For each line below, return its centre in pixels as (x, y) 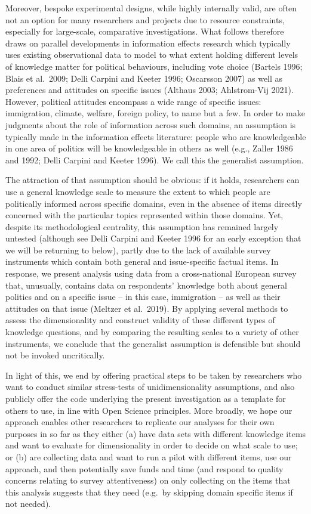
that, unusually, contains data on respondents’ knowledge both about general (146, 285)
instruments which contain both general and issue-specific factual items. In (142, 261)
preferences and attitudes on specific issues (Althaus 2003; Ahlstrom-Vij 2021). (150, 90)
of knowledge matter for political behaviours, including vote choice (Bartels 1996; (154, 66)
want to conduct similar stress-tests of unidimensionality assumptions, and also (150, 387)
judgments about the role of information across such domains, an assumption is (151, 124)
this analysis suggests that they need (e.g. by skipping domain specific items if (149, 492)
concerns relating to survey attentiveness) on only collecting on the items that (148, 480)
